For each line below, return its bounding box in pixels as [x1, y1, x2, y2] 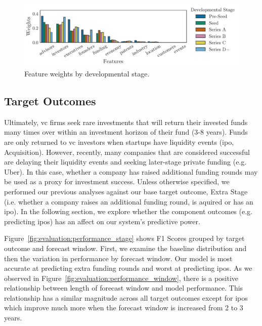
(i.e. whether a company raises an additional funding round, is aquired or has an [4, 196, 253, 207]
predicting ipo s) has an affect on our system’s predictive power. [4, 216, 200, 226]
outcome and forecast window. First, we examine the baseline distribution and [4, 242, 247, 253]
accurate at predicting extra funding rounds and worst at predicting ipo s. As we [4, 263, 252, 273]
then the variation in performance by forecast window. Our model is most [4, 253, 233, 263]
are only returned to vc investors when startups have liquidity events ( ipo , [4, 136, 234, 147]
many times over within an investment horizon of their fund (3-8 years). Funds [4, 127, 248, 137]
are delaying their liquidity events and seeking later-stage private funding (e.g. [4, 156, 247, 167]
